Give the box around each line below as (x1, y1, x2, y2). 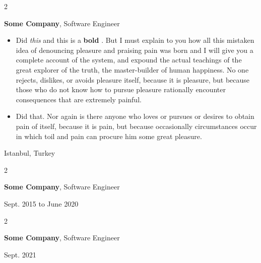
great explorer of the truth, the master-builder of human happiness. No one (16, 64, 249, 75)
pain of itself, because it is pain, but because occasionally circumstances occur (16, 120, 257, 131)
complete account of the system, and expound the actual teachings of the (16, 54, 242, 65)
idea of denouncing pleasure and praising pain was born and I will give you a (16, 44, 253, 55)
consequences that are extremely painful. (16, 94, 142, 104)
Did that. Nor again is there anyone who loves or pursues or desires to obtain (16, 111, 254, 121)
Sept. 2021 (4, 249, 36, 259)
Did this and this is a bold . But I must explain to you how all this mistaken (16, 35, 254, 45)
